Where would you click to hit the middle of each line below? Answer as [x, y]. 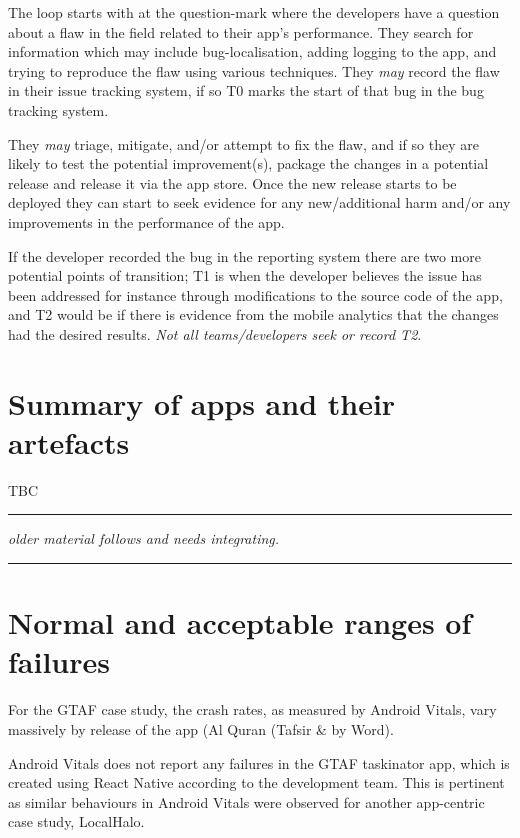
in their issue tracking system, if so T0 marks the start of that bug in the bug [246, 90]
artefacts [69, 441]
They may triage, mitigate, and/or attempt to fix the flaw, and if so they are [243, 143]
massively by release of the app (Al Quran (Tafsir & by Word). [201, 728]
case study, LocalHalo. [76, 821]
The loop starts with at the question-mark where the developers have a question [254, 12]
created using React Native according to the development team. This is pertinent [256, 782]
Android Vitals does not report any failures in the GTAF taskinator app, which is [259, 762]
